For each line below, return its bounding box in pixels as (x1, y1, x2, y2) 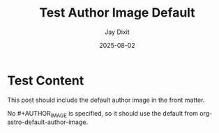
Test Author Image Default (39, 5, 195, 21)
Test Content (7, 73, 84, 88)
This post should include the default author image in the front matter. (7, 96, 205, 104)
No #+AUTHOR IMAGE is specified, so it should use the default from (7, 109, 199, 119)
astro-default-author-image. (7, 118, 89, 126)
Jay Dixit (104, 28, 130, 36)
